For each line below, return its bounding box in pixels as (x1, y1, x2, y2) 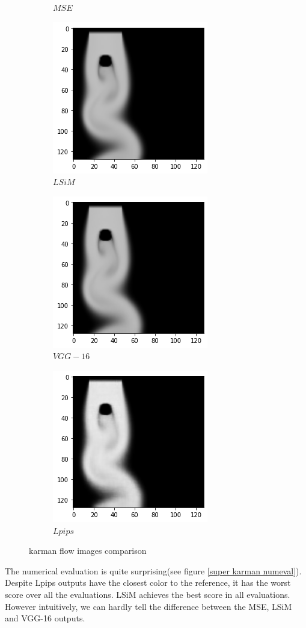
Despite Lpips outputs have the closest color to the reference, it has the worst (5, 576, 291, 589)
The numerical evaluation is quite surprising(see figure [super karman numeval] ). (5, 564, 302, 577)
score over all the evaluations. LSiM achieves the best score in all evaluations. (5, 588, 290, 600)
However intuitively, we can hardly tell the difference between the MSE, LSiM (5, 600, 292, 612)
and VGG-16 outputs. (5, 612, 85, 624)
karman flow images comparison (29, 544, 147, 557)
